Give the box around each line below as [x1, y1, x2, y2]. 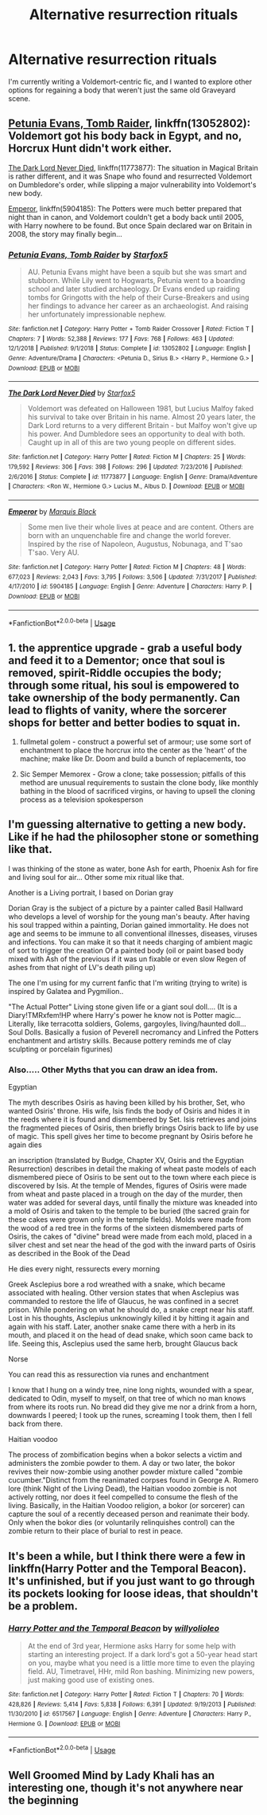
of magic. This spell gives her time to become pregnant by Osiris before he [8, 1132, 253, 1141]
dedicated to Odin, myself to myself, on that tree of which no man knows [8, 1393, 246, 1404]
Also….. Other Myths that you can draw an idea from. [8, 1064, 219, 1075]
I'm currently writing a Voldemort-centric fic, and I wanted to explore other [8, 77, 253, 86]
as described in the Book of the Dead [8, 1249, 130, 1259]
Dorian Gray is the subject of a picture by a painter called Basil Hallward [8, 903, 244, 913]
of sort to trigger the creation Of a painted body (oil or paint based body [8, 945, 244, 955]
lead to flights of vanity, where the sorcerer [8, 703, 227, 717]
